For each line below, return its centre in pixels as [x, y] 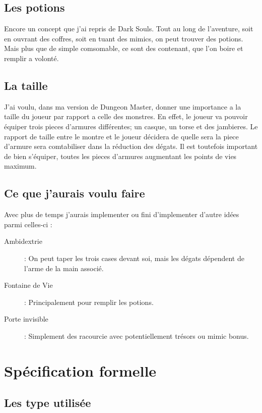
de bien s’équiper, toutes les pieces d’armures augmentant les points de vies [120, 156]
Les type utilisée [48, 403]
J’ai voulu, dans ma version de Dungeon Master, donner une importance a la [123, 106]
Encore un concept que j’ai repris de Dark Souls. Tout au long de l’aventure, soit [129, 29]
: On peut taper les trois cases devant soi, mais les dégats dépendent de [134, 258]
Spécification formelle [80, 370]
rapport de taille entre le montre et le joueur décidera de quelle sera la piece [121, 136]
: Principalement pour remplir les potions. [89, 302]
